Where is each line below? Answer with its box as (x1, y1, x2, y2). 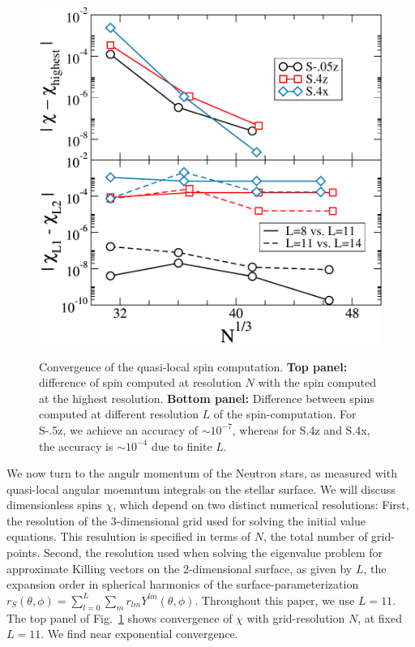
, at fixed (357, 609, 403, 626)
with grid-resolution (246, 609, 345, 626)
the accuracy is (39, 437, 113, 454)
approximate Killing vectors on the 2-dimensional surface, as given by (6, 559, 353, 576)
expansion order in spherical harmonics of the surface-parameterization (6, 576, 359, 593)
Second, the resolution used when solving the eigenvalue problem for (43, 544, 383, 561)
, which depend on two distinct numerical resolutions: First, (113, 496, 409, 513)
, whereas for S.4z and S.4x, (232, 421, 370, 438)
